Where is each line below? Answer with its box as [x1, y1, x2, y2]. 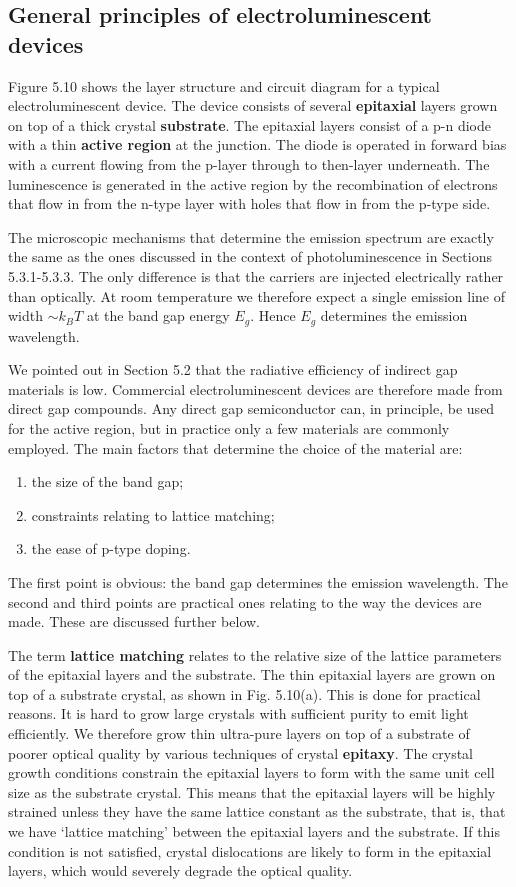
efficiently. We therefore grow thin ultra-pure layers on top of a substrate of [8, 723, 470, 744]
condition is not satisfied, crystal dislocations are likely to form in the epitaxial [8, 840, 492, 861]
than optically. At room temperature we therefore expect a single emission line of [8, 285, 506, 306]
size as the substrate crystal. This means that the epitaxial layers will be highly [8, 781, 496, 802]
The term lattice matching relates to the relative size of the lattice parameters [8, 644, 502, 665]
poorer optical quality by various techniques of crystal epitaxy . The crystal [8, 742, 474, 763]
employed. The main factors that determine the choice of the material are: [8, 437, 463, 458]
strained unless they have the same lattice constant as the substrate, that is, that [8, 801, 506, 822]
